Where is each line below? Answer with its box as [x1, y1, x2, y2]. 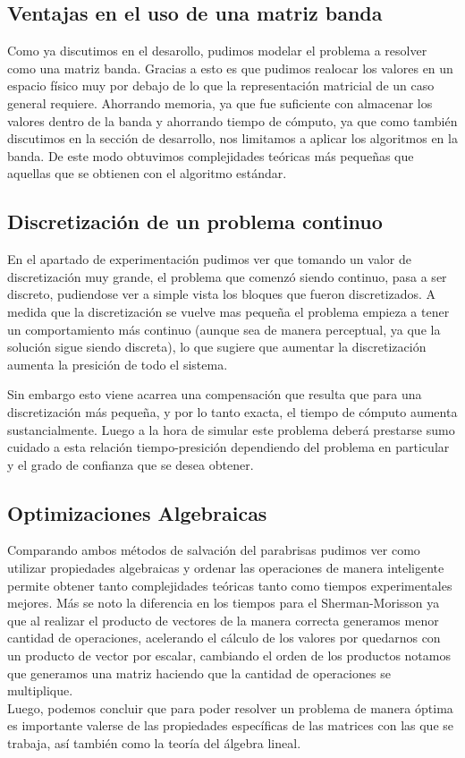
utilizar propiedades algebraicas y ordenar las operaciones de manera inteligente [7, 558, 444, 577]
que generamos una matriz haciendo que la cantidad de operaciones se [7, 663, 391, 682]
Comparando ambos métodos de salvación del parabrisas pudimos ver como [7, 541, 420, 559]
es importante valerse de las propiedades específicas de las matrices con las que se [7, 716, 453, 735]
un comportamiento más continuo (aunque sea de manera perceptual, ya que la [7, 319, 441, 338]
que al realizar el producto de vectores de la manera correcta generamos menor [7, 610, 439, 629]
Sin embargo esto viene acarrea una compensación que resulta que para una [7, 385, 422, 404]
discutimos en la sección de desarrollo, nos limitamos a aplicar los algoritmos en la [7, 129, 458, 148]
